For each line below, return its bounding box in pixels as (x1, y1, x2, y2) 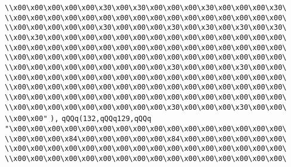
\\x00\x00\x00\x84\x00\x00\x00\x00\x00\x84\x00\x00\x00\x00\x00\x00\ (5, 134, 287, 143)
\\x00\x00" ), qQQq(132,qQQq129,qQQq (5, 115, 151, 123)
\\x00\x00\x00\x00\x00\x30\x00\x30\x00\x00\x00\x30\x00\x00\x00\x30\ (5, 4, 287, 12)
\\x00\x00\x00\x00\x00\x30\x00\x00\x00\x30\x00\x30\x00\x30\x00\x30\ (5, 23, 287, 32)
